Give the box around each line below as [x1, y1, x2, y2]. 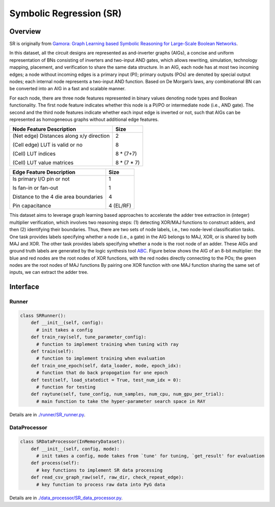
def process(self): [31, 460, 80, 466]
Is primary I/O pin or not [12, 175, 70, 183]
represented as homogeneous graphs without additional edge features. [9, 116, 159, 122]
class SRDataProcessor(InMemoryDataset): [20, 439, 125, 445]
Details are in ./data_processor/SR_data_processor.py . [9, 495, 123, 501]
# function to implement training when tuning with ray [36, 341, 179, 347]
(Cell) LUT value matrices [12, 159, 74, 166]
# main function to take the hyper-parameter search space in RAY [36, 398, 206, 404]
